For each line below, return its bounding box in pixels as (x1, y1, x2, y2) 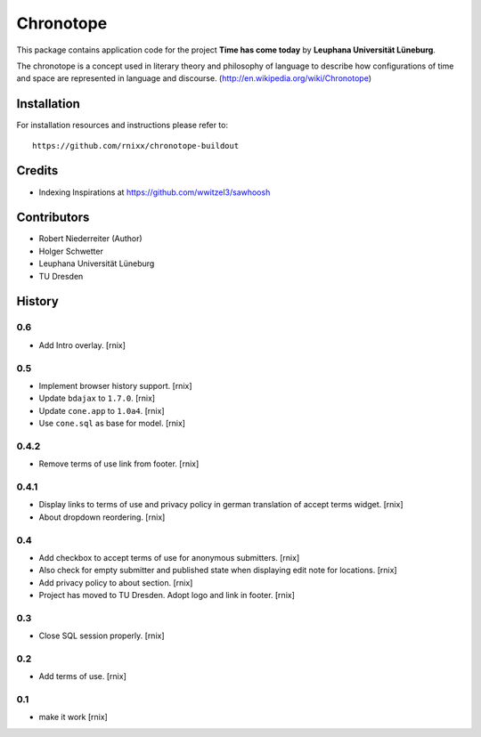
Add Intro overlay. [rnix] (38, 339, 126, 351)
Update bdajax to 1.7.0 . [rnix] (38, 393, 156, 404)
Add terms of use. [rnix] (38, 671, 126, 682)
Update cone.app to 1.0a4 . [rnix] (38, 405, 165, 416)
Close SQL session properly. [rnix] (38, 630, 165, 641)
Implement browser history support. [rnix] (38, 380, 192, 391)
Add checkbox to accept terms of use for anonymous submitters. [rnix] (38, 552, 300, 563)
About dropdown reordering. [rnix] (38, 512, 166, 522)
